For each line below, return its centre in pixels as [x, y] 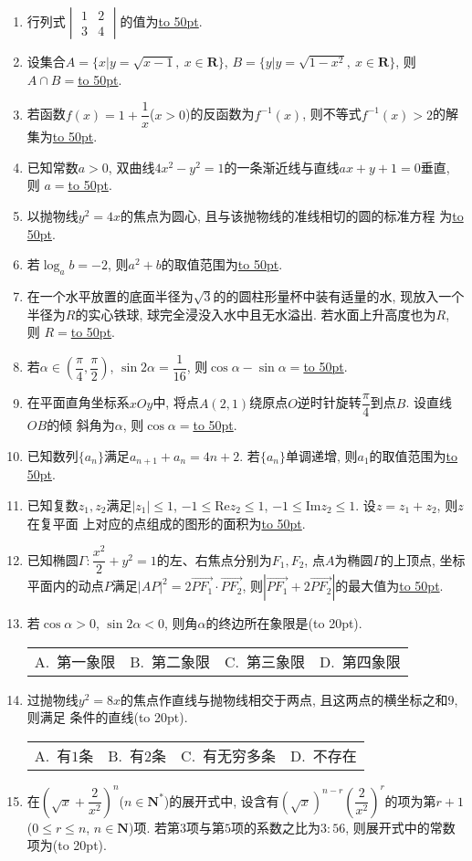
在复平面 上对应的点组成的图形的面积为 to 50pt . [166, 523]
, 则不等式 [332, 114]
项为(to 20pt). [67, 845]
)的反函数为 [220, 114]
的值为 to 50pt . [161, 21]
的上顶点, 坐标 [423, 559]
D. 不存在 [324, 756]
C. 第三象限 [265, 661]
